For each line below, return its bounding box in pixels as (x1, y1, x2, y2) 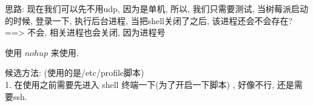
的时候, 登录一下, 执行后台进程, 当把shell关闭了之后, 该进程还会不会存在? (5, 14, 293, 26)
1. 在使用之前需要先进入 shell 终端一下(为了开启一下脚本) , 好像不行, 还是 (5, 78, 294, 90)
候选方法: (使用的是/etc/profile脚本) (5, 66, 144, 79)
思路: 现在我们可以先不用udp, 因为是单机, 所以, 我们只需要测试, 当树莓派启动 (5, 2, 309, 14)
